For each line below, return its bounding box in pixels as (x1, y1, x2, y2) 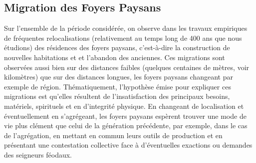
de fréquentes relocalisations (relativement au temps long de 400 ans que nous (4, 32, 242, 43)
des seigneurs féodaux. (4, 149, 72, 160)
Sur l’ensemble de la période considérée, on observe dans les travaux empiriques (4, 23, 248, 33)
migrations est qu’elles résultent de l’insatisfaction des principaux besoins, (4, 91, 230, 101)
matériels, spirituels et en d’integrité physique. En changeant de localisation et (4, 100, 244, 111)
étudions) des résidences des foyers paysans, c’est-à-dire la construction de (4, 42, 230, 53)
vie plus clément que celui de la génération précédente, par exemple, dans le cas (4, 120, 248, 131)
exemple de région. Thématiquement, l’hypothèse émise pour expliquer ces (4, 81, 231, 91)
